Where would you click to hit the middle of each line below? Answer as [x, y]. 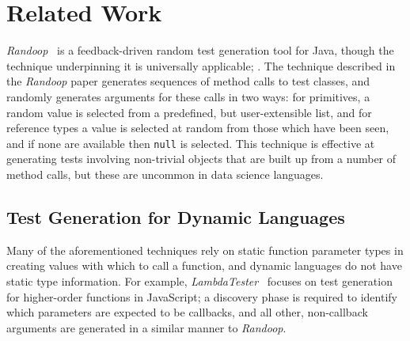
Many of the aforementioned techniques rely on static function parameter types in [205, 250]
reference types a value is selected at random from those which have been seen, [198, 128]
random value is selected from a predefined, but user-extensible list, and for [189, 112]
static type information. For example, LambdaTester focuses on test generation [199, 280]
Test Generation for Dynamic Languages [176, 216]
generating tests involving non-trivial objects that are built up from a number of [201, 159]
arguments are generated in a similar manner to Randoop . [146, 327]
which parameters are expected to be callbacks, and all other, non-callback [187, 312]
